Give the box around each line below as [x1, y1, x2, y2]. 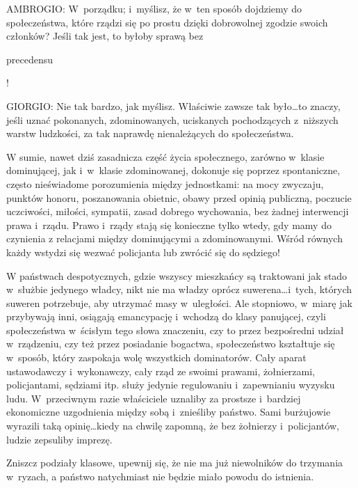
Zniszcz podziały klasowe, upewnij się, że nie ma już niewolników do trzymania [6, 455, 343, 470]
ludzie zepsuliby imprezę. [6, 432, 113, 446]
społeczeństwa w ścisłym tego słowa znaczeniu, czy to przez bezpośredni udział [6, 322, 344, 337]
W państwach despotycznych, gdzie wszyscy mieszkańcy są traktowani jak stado [6, 268, 348, 283]
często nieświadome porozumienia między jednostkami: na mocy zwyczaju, [6, 176, 324, 191]
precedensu [6, 52, 54, 66]
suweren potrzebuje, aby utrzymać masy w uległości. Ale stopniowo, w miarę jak [6, 295, 352, 310]
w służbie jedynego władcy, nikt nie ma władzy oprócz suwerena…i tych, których [6, 282, 352, 297]
